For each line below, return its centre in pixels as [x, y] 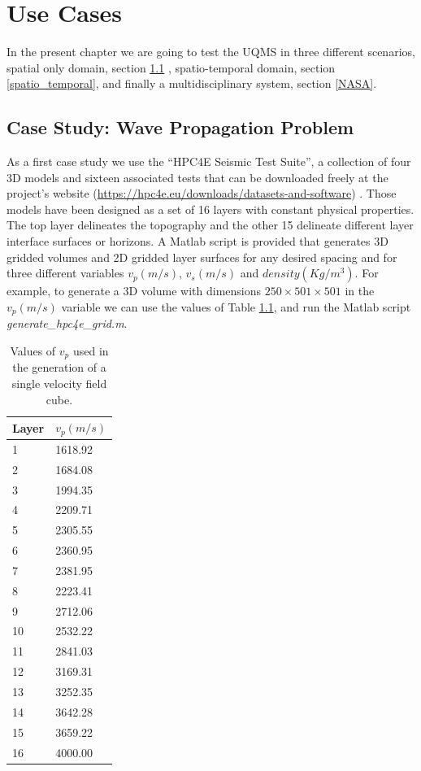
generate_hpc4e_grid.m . [67, 323]
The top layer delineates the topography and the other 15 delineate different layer [210, 225]
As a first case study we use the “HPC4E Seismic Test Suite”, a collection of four [209, 161]
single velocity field [59, 383]
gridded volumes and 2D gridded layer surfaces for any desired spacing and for [202, 257]
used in [91, 350]
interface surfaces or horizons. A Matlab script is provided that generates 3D [197, 241]
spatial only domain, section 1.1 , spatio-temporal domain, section [171, 67]
